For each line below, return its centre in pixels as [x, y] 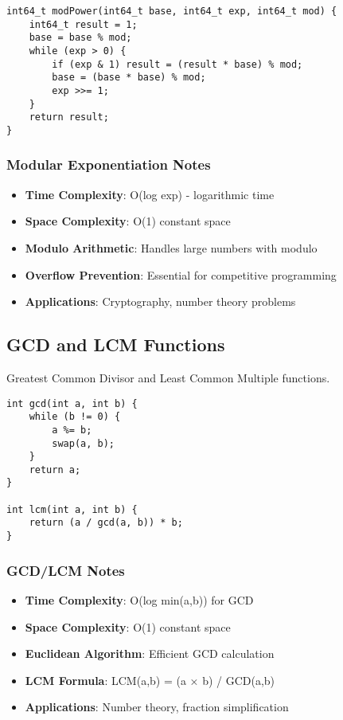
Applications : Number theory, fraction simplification [157, 707]
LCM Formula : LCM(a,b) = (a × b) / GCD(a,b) [150, 680]
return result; [69, 117]
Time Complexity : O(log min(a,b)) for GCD [139, 599]
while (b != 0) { [75, 417]
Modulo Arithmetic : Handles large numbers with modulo [171, 247]
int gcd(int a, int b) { [72, 403]
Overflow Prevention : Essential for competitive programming [181, 274]
